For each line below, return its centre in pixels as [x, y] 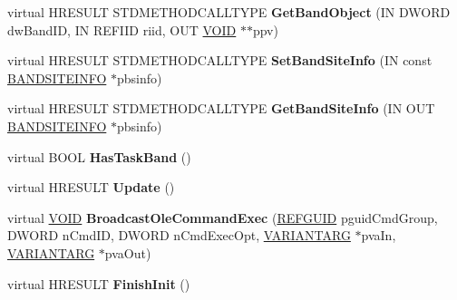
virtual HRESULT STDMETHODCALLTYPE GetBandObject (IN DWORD [229, 12]
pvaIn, [379, 235]
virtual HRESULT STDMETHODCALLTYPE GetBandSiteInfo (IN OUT [221, 108]
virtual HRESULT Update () [91, 187]
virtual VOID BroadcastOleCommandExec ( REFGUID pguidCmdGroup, [223, 217]
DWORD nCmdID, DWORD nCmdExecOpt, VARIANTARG [179, 235]
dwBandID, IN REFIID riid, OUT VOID [122, 29]
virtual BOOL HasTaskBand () [99, 156]
